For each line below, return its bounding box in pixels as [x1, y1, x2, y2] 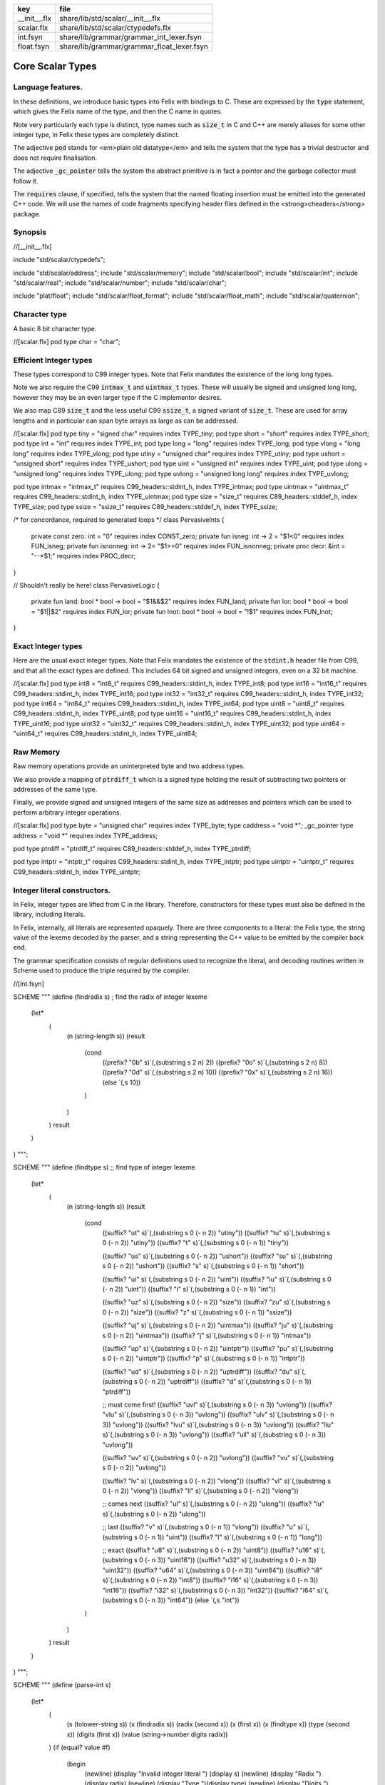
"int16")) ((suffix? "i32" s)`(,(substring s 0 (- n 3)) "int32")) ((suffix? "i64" [102, 1586, 316, 1594]
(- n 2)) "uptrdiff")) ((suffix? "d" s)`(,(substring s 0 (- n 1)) [145, 1377, 312, 1386]
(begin [66, 1759, 86, 1768]
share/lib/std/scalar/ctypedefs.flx [59, 23, 171, 32]
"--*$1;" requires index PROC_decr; [31, 552, 136, 560]
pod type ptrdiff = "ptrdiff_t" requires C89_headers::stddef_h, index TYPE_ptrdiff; [13, 845, 252, 853]
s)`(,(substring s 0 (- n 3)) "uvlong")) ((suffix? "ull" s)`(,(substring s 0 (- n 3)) [102, 1430, 327, 1439]
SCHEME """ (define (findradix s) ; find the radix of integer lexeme [13, 992, 207, 1001]
